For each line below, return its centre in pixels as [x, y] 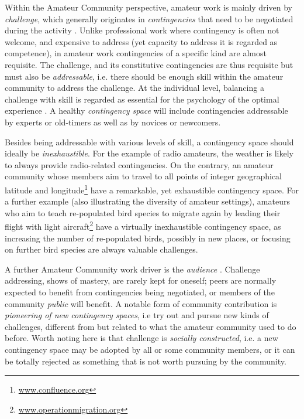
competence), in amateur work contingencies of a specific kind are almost [136, 53]
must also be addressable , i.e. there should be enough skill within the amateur [144, 76]
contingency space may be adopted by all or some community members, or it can [150, 349]
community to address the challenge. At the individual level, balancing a [134, 88]
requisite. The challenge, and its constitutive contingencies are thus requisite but [149, 64]
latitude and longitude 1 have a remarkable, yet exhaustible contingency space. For [152, 189]
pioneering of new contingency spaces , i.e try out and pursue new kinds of [137, 315]
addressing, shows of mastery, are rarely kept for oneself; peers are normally [141, 280]
